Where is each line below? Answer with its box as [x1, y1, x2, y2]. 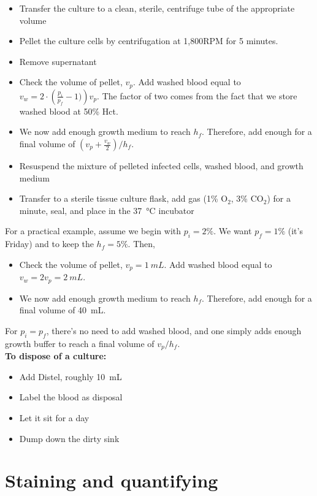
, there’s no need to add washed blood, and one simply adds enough [46, 324, 302, 337]
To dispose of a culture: [5, 349, 107, 362]
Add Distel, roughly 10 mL [19, 370, 122, 383]
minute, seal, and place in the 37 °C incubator [19, 204, 194, 216]
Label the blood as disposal [19, 391, 123, 403]
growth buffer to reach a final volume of [5, 337, 155, 349]
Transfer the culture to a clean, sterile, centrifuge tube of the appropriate [19, 2, 295, 14]
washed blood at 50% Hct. [19, 104, 118, 117]
